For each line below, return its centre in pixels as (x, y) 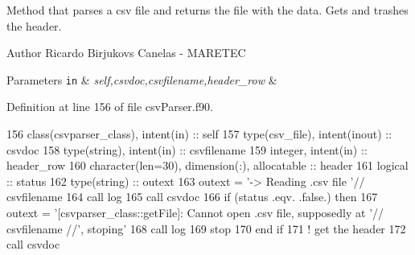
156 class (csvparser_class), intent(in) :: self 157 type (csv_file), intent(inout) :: (199, 134)
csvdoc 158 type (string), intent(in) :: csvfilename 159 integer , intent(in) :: (187, 149)
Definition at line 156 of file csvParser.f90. (110, 107)
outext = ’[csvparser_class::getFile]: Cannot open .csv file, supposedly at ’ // (195, 212)
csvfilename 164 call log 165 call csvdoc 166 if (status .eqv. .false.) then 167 (192, 197)
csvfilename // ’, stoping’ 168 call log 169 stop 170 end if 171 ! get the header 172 (206, 228)
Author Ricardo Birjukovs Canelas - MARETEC (126, 53)
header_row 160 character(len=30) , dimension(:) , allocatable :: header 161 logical (207, 165)
